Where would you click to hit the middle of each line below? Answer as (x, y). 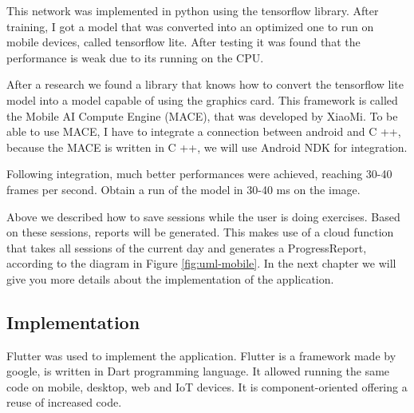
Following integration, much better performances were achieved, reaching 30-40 (199, 174)
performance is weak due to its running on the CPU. (135, 57)
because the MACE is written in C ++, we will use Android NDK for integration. (207, 147)
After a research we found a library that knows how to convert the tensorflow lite (205, 84)
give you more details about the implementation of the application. (170, 278)
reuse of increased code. (64, 402)
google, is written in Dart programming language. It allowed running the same (198, 371)
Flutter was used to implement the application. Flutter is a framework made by (201, 355)
